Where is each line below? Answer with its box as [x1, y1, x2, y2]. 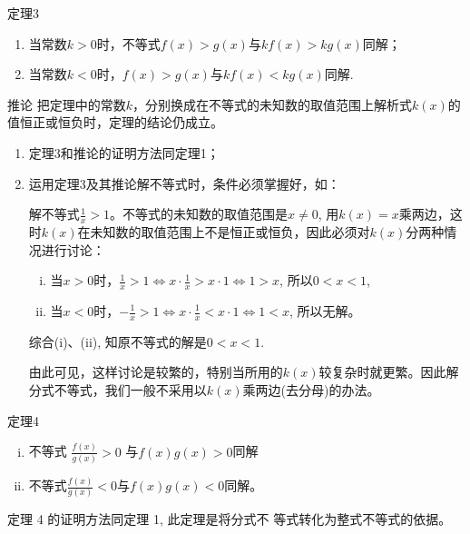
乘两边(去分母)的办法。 [242, 381, 380, 400]
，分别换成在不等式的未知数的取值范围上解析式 [132, 94, 412, 114]
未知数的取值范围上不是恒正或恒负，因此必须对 [90, 222, 370, 241]
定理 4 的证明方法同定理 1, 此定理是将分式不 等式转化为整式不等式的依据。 [7, 509, 452, 529]
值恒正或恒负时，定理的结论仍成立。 [7, 113, 223, 132]
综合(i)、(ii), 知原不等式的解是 [28, 331, 207, 351]
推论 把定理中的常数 [7, 94, 126, 114]
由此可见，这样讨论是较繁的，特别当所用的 [28, 362, 283, 381]
